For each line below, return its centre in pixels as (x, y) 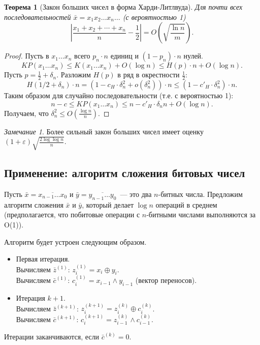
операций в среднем (186, 204)
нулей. (193, 56)
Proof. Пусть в (27, 56)
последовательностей (38, 17)
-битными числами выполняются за (201, 214)
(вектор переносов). (166, 280)
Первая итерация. (43, 259)
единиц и (124, 56)
